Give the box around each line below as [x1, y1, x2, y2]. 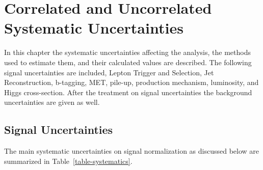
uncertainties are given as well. [4, 97, 100, 107]
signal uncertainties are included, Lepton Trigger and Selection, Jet [4, 67, 214, 77]
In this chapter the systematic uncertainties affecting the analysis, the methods [4, 47, 251, 58]
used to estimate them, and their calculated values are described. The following [4, 56, 252, 67]
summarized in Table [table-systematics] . [4, 155, 133, 166]
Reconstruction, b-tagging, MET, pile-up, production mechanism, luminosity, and [4, 77, 259, 88]
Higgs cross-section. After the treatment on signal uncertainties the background [4, 87, 252, 97]
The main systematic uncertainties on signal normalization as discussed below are [4, 146, 259, 156]
